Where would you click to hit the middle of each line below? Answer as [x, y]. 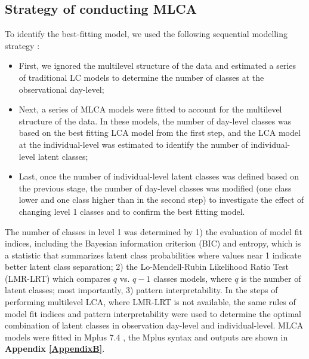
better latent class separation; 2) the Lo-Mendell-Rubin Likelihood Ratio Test [147, 267]
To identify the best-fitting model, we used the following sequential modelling [146, 34]
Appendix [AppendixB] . [55, 349]
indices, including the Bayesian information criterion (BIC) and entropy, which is [153, 243]
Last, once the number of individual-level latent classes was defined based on [159, 176]
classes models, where [193, 278]
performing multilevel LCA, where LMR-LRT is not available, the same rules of [150, 302]
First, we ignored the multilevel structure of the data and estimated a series [157, 66]
